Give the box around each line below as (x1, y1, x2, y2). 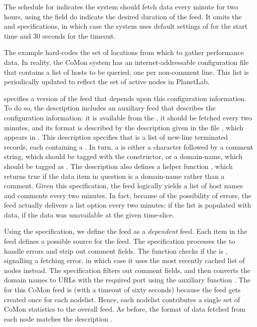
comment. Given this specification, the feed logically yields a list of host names (4, 180, 243, 191)
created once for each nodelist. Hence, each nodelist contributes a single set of (4, 294, 240, 304)
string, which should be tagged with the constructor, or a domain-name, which (4, 151, 243, 162)
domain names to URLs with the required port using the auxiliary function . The (4, 274, 251, 285)
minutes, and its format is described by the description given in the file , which (4, 122, 244, 132)
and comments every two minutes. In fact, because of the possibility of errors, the (4, 190, 252, 200)
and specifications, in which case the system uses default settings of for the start (4, 21, 248, 31)
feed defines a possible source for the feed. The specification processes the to (4, 236, 235, 246)
